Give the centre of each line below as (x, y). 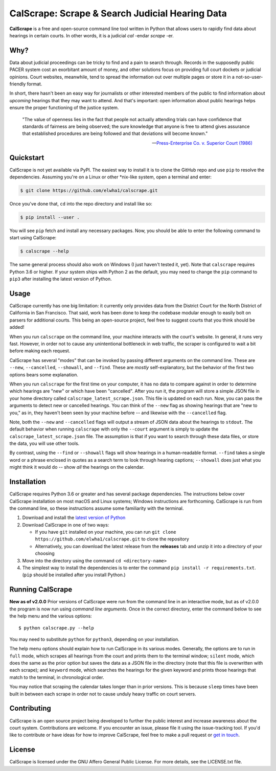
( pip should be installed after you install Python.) (74, 575)
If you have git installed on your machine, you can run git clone (106, 532)
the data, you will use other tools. (44, 444)
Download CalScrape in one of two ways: (66, 525)
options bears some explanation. (44, 375)
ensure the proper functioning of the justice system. (64, 108)
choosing (45, 553)
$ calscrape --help (44, 251)
